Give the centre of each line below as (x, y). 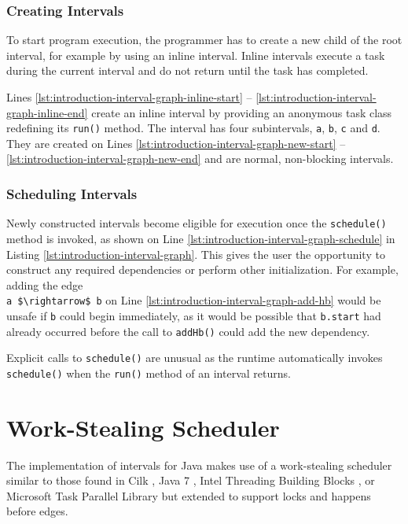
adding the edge (45, 284)
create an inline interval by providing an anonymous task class (242, 112)
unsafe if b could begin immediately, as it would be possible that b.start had (194, 315)
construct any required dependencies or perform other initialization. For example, (202, 269)
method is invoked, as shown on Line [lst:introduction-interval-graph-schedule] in (201, 238)
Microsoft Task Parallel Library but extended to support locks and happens (189, 495)
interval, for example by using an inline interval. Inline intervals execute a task (196, 55)
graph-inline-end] (47, 112)
